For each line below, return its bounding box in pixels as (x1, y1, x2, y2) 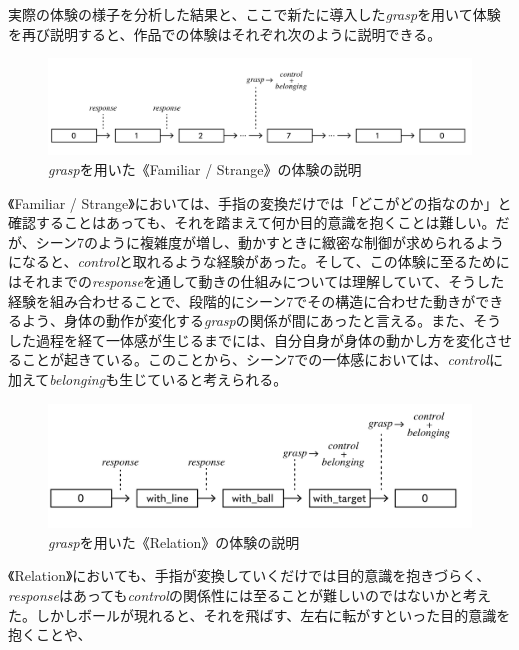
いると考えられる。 (161, 369, 288, 390)
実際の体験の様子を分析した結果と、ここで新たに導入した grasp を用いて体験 (8, 4, 501, 24)
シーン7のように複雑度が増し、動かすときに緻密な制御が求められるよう (35, 231, 505, 252)
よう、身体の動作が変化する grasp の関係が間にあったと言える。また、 (21, 310, 474, 331)
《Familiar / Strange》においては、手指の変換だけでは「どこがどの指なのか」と (8, 192, 512, 213)
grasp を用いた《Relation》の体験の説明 (48, 531, 300, 552)
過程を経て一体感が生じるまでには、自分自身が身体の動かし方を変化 (35, 329, 484, 350)
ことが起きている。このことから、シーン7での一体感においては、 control (21, 349, 489, 370)
